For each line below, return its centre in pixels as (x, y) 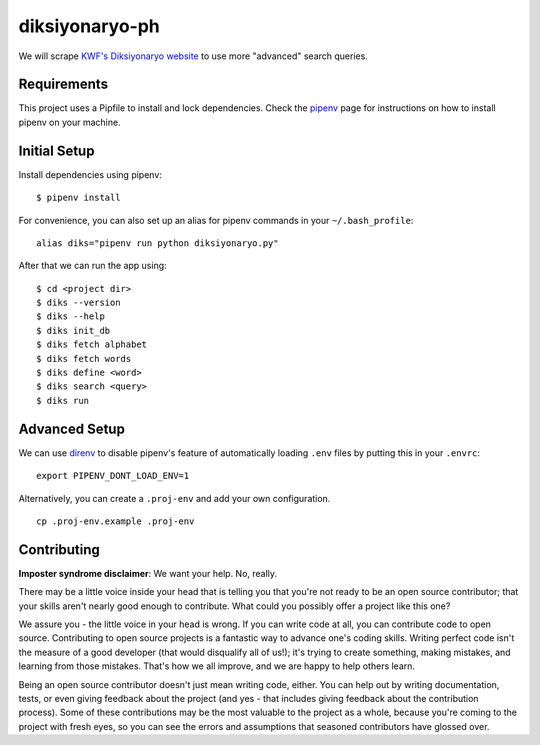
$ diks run (63, 400)
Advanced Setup (71, 428)
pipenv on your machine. (69, 122)
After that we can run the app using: (92, 266)
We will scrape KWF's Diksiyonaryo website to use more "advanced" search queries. (193, 56)
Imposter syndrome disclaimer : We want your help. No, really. (148, 573)
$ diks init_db (73, 330)
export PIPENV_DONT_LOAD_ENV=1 (113, 476)
